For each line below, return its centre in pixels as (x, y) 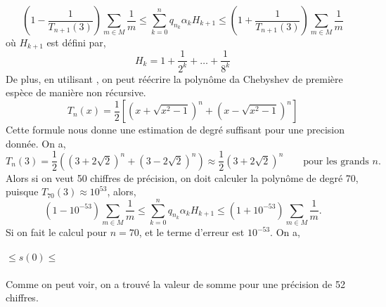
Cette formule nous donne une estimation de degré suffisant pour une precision (175, 130)
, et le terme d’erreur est (192, 232)
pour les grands (336, 161)
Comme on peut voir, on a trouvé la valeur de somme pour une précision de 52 (175, 283)
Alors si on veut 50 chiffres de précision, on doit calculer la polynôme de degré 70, (182, 177)
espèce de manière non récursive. (76, 92)
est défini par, (76, 42)
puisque (22, 191)
